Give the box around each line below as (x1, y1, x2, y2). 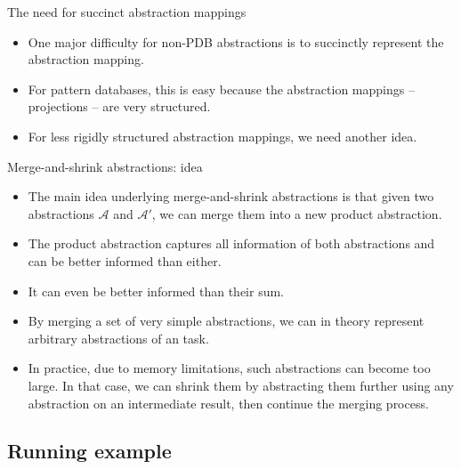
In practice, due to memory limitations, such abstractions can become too (28, 359, 431, 377)
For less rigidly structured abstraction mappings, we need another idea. (28, 126, 417, 145)
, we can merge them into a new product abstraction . (151, 204, 442, 222)
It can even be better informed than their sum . (28, 281, 285, 300)
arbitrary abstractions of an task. (28, 328, 209, 347)
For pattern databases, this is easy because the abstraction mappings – (28, 79, 415, 98)
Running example (7, 437, 172, 465)
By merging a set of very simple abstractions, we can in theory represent (28, 311, 425, 330)
